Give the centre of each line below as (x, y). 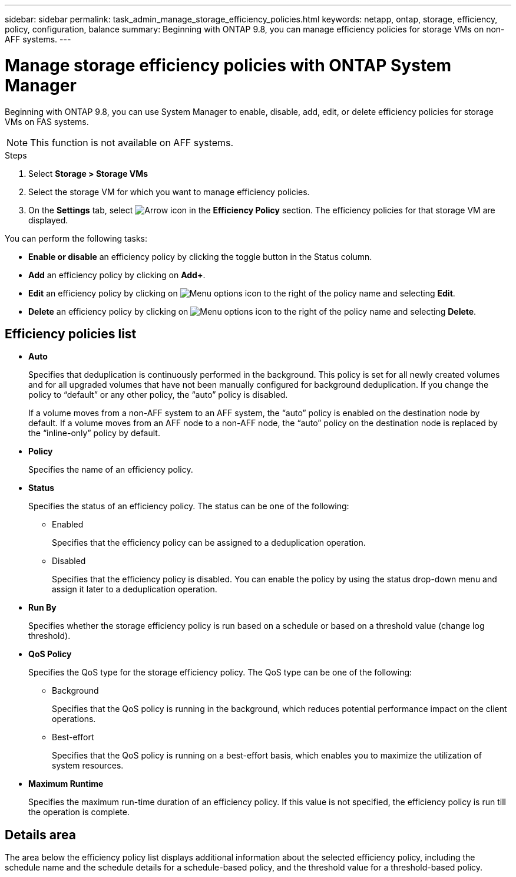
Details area (40, 835)
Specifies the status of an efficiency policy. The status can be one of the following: (189, 506)
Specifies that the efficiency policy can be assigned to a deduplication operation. (209, 543)
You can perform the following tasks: (76, 238)
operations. (74, 719)
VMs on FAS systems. (47, 121)
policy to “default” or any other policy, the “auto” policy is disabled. (158, 395)
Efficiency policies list (71, 334)
